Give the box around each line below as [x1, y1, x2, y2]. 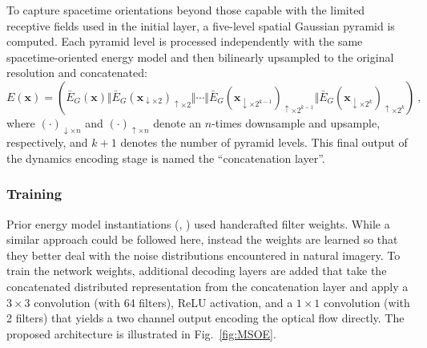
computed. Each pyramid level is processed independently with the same [6, 33, 363, 50]
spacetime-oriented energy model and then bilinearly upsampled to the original [6, 48, 394, 65]
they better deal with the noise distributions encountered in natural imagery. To [6, 246, 401, 263]
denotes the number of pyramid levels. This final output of [120, 134, 408, 151]
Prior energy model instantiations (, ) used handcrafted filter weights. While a [6, 215, 390, 232]
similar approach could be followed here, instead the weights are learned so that [6, 231, 398, 248]
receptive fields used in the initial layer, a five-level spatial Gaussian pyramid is [6, 17, 395, 34]
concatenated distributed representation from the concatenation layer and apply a [6, 277, 409, 294]
